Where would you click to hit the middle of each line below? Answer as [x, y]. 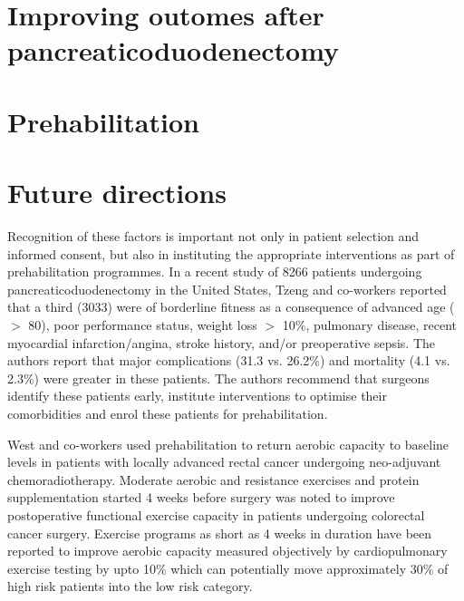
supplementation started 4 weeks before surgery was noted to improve [201, 497]
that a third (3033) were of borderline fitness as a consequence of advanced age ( [231, 307]
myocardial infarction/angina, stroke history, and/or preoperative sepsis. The [222, 342]
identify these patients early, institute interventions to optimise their [197, 396]
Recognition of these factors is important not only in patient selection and [213, 236]
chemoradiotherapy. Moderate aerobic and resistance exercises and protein [213, 479]
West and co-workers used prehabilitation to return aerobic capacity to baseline [228, 444]
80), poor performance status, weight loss [143, 325]
